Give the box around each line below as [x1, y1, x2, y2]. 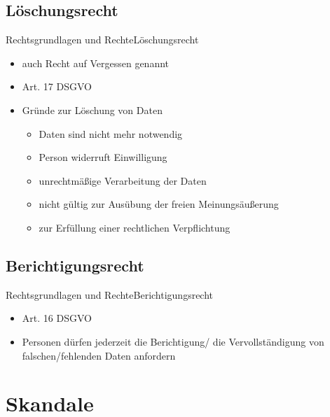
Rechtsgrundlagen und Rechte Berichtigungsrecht [6, 287, 214, 302]
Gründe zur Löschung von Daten [22, 102, 163, 117]
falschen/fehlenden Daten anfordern [22, 348, 176, 362]
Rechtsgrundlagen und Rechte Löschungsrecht [6, 32, 199, 47]
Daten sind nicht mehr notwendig [39, 126, 183, 141]
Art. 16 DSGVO [22, 311, 92, 325]
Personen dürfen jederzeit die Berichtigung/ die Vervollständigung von [22, 334, 324, 348]
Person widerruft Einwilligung [39, 150, 167, 164]
